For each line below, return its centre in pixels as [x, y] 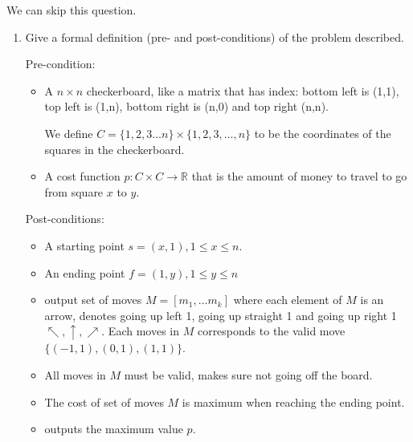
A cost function [82, 176]
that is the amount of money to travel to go [299, 176]
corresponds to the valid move [271, 331]
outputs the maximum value [114, 429]
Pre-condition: [60, 64]
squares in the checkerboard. [114, 149]
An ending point [85, 272]
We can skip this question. [72, 10]
